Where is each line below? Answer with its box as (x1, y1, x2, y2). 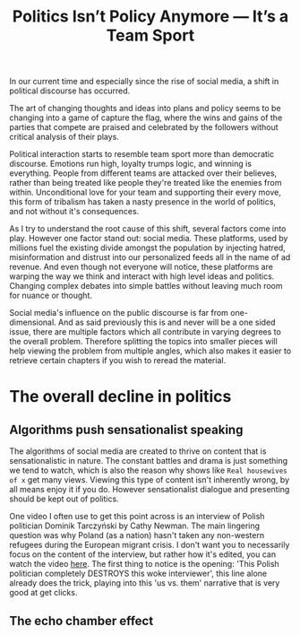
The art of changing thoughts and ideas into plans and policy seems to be (9, 103, 281, 114)
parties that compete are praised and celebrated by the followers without (9, 122, 279, 133)
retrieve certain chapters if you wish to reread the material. (9, 355, 227, 366)
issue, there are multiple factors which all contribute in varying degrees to (9, 326, 282, 337)
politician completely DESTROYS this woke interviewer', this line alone (9, 568, 267, 579)
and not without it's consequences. (9, 206, 140, 217)
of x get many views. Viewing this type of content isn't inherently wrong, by (9, 474, 290, 485)
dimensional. (9, 317, 56, 328)
